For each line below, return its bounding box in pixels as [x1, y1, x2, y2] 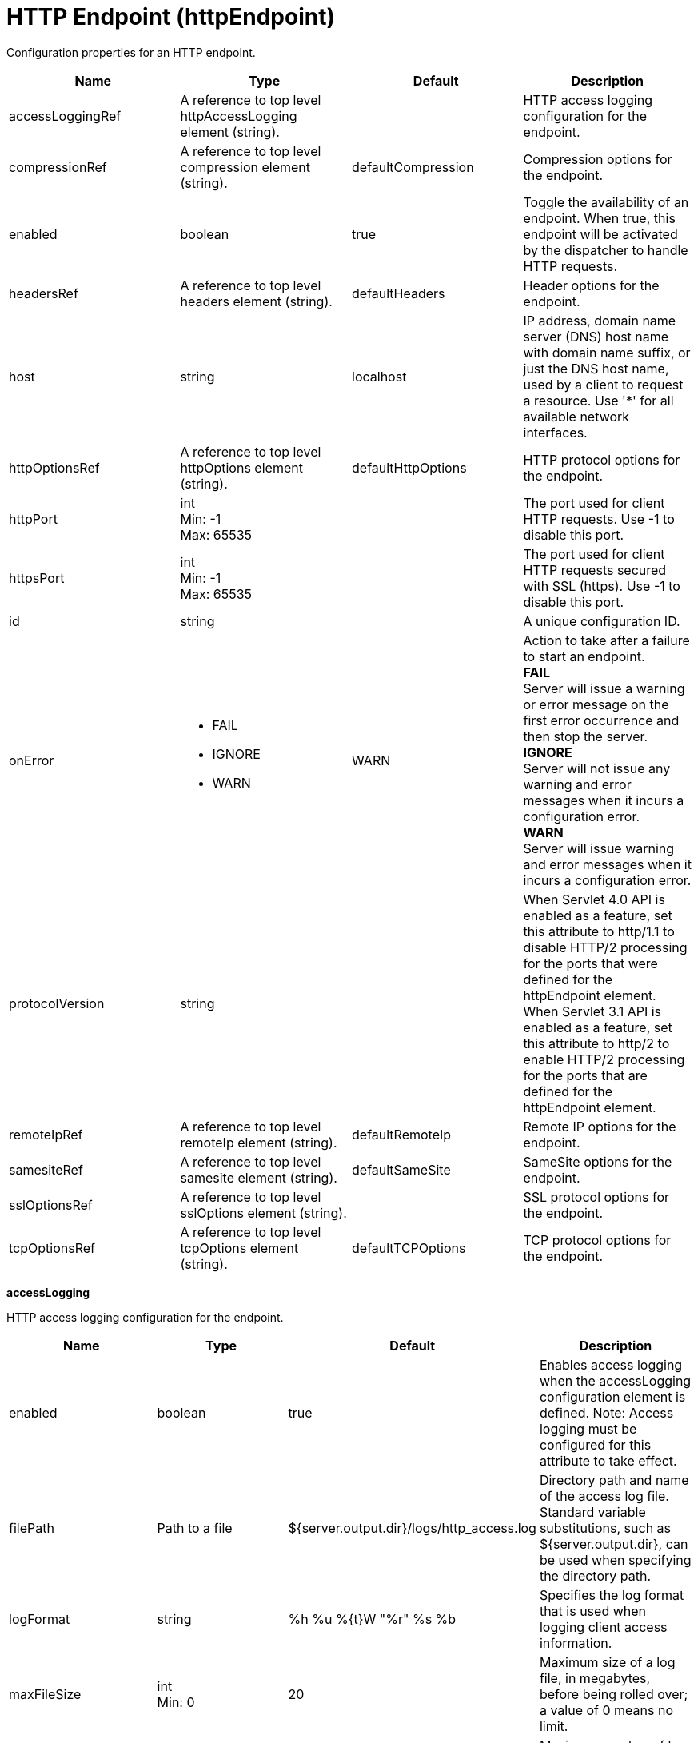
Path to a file [157, 1519, 233, 1536]
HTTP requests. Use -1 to [523, 510, 675, 527]
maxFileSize [9, 1685, 82, 1702]
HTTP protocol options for [523, 451, 680, 468]
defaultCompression [352, 158, 474, 175]
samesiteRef [9, 1161, 83, 1178]
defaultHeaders [352, 285, 445, 301]
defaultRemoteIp [352, 1126, 452, 1143]
